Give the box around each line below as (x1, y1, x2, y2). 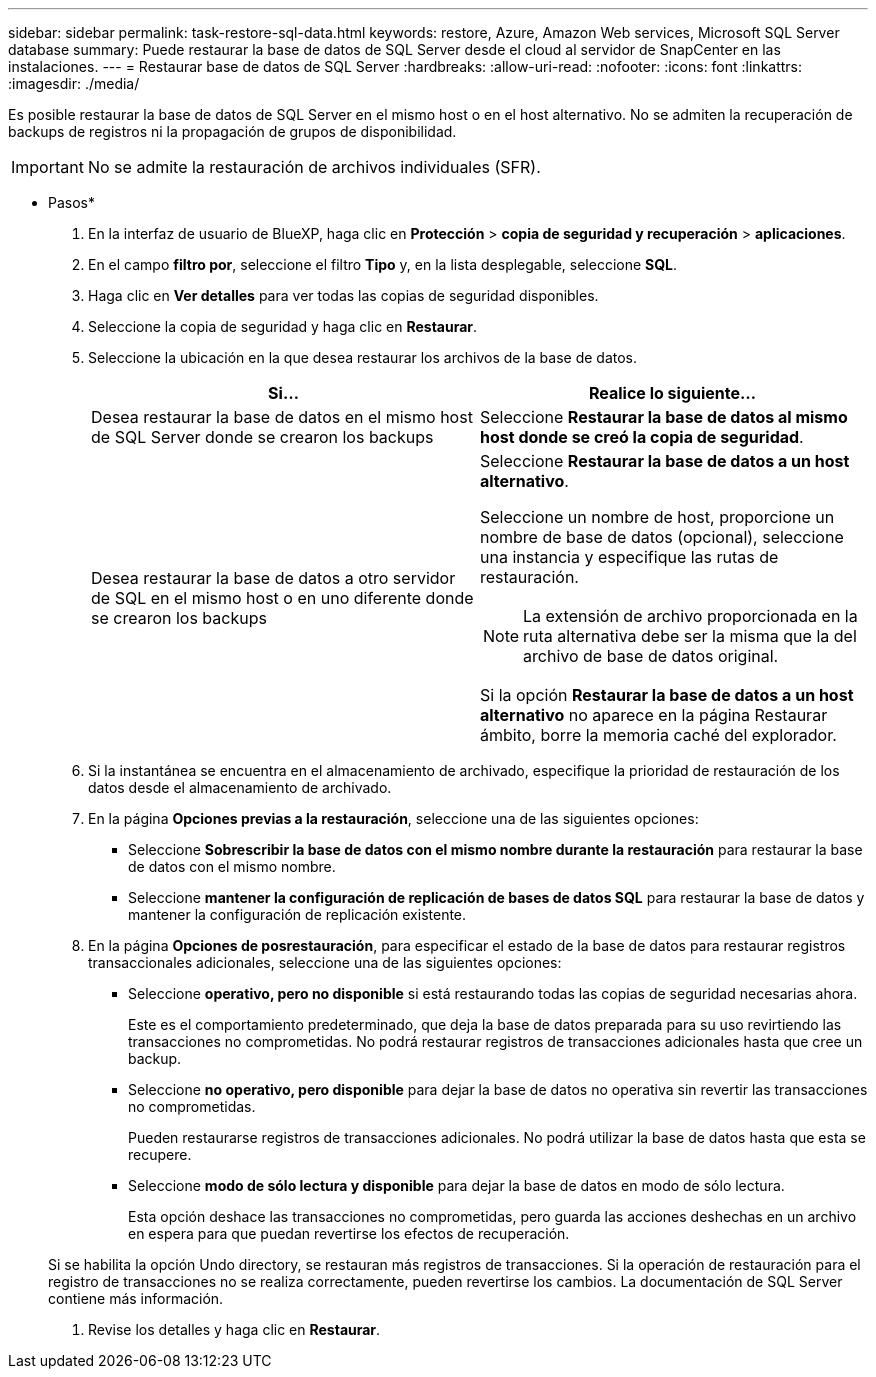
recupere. (128, 1146, 192, 1163)
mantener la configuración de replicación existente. (128, 906, 467, 923)
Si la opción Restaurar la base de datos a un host (480, 685, 854, 705)
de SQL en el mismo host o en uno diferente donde (91, 588, 474, 608)
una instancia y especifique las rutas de (480, 547, 779, 567)
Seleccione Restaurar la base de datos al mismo (480, 407, 848, 427)
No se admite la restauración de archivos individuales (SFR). (87, 157, 541, 177)
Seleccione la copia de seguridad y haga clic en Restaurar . (88, 318, 478, 335)
